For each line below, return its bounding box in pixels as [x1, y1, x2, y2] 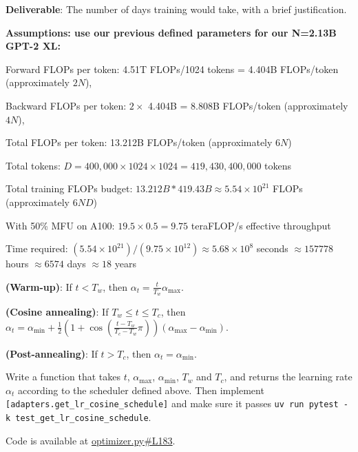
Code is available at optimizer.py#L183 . [6, 433, 176, 447]
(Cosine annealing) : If [6, 304, 109, 318]
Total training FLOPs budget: [6, 181, 133, 196]
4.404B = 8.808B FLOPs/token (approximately [148, 98, 348, 112]
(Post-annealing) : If [6, 346, 98, 360]
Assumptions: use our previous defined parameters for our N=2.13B [6, 25, 337, 39]
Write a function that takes [6, 369, 120, 384]
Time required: [6, 241, 68, 256]
